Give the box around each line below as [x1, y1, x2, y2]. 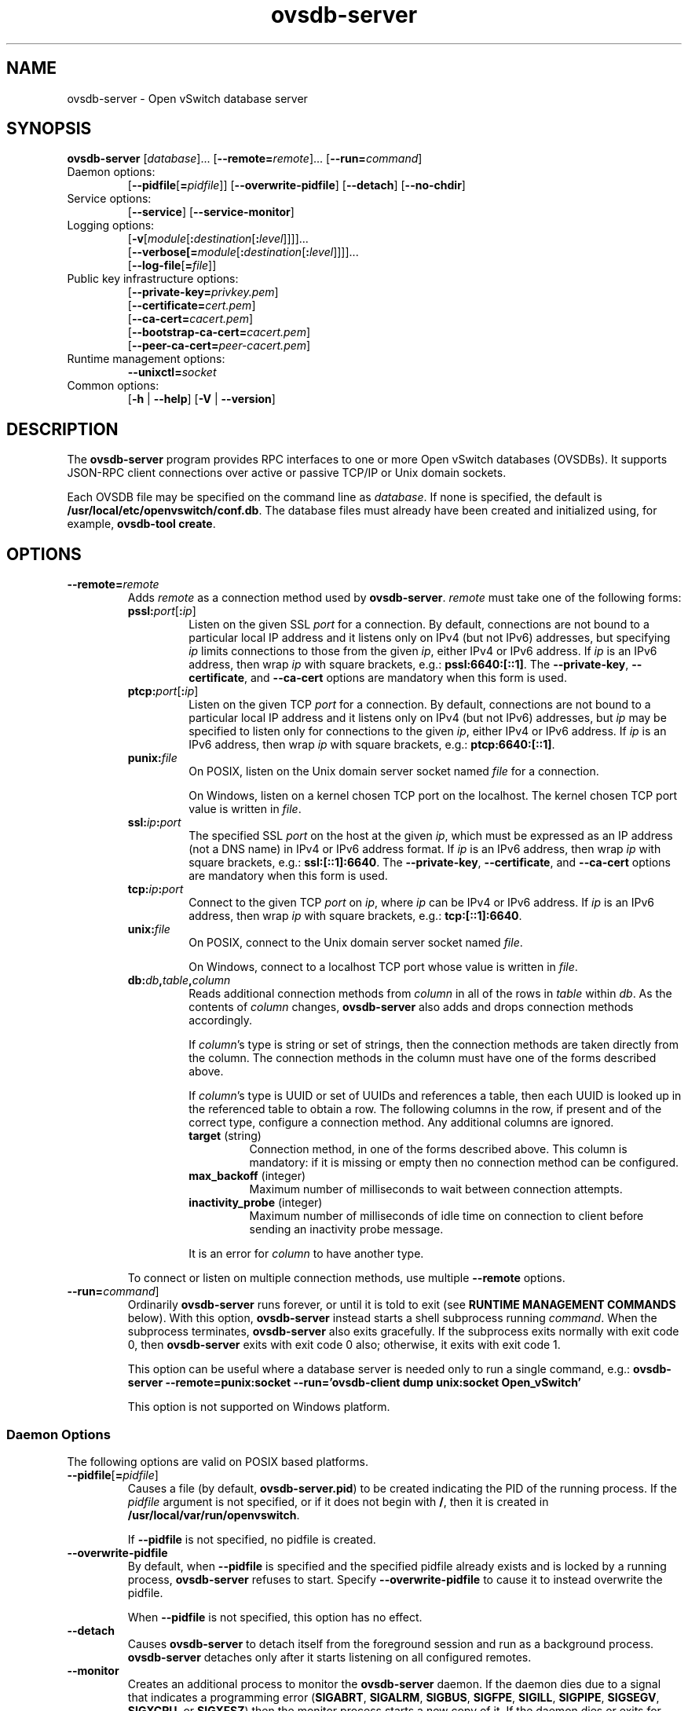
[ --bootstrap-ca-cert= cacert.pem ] [127, 325, 311, 339]
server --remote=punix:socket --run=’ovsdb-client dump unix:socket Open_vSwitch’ [127, 1376, 581, 1390]
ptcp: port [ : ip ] [127, 684, 199, 698]
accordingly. [188, 1013, 253, 1028]
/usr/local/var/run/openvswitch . [127, 1508, 300, 1522]
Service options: [67, 192, 152, 206]
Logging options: [67, 218, 155, 233]
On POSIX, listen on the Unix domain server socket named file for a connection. [188, 764, 599, 779]
